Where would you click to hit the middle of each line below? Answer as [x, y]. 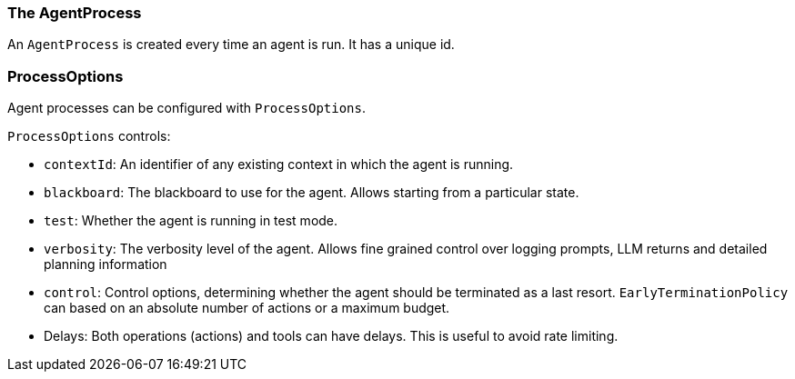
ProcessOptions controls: [89, 136]
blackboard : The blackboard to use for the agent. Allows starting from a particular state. [312, 193]
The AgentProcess [75, 13]
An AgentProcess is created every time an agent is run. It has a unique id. [231, 45]
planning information [106, 264]
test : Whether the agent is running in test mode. [191, 221]
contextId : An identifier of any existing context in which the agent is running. [279, 165]
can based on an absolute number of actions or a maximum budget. [247, 308]
